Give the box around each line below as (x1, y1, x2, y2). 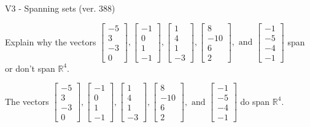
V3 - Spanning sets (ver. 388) (5, 2, 115, 14)
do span (240, 94, 270, 107)
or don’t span (5, 61, 55, 74)
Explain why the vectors (5, 35, 96, 48)
